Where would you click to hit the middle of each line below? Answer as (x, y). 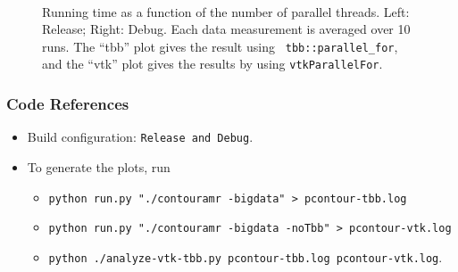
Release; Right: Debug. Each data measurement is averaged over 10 (226, 29)
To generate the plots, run (99, 166)
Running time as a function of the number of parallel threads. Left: (226, 11)
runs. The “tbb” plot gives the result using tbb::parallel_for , (220, 46)
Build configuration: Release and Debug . (140, 137)
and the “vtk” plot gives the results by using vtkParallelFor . (212, 64)
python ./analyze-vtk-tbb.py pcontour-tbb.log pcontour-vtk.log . (246, 256)
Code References (68, 104)
